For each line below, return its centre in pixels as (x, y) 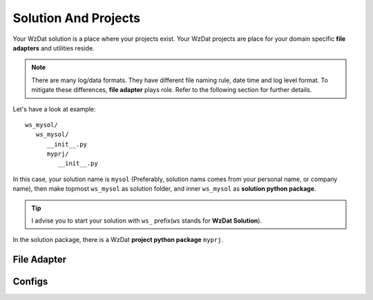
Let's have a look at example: (54, 109)
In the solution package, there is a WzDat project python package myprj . (118, 240)
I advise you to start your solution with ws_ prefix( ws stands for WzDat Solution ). (147, 221)
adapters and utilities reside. (54, 48)
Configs (30, 282)
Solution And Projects (77, 18)
